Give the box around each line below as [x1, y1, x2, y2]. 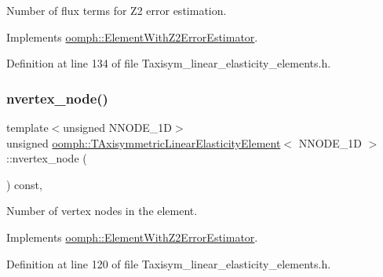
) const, [6, 176, 42, 192]
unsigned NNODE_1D [63, 119, 173, 135]
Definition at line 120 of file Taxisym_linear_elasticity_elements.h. [6, 255, 331, 272]
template [6, 119, 49, 135]
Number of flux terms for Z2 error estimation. [6, 2, 227, 18]
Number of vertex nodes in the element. [6, 202, 198, 219]
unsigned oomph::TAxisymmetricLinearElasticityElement [6, 134, 281, 151]
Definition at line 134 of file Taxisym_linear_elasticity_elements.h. [6, 55, 331, 71]
